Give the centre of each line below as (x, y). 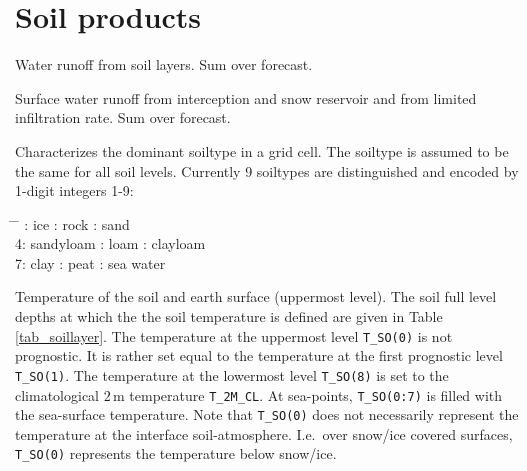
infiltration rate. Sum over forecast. (123, 117)
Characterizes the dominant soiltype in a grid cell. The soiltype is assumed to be (262, 150)
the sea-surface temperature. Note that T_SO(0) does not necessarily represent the (267, 414)
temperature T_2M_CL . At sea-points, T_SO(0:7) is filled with (316, 394)
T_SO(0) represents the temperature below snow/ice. (176, 453)
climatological (57, 394)
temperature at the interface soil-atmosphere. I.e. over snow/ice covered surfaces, (264, 433)
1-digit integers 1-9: (74, 190)
